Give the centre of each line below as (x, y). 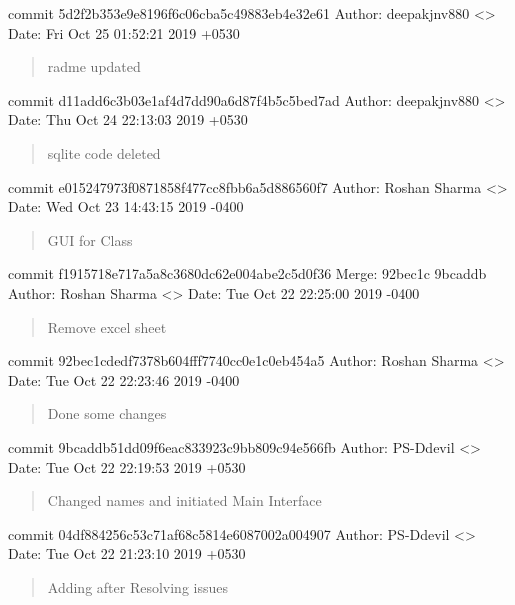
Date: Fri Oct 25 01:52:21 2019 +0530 (124, 32)
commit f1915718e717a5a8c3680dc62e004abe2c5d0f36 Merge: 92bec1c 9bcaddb (247, 273)
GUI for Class (90, 239)
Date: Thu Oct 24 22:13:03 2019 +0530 (128, 119)
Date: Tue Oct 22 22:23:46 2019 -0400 (124, 379)
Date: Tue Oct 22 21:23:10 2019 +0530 (127, 553)
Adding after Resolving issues (138, 586)
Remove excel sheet (107, 326)
